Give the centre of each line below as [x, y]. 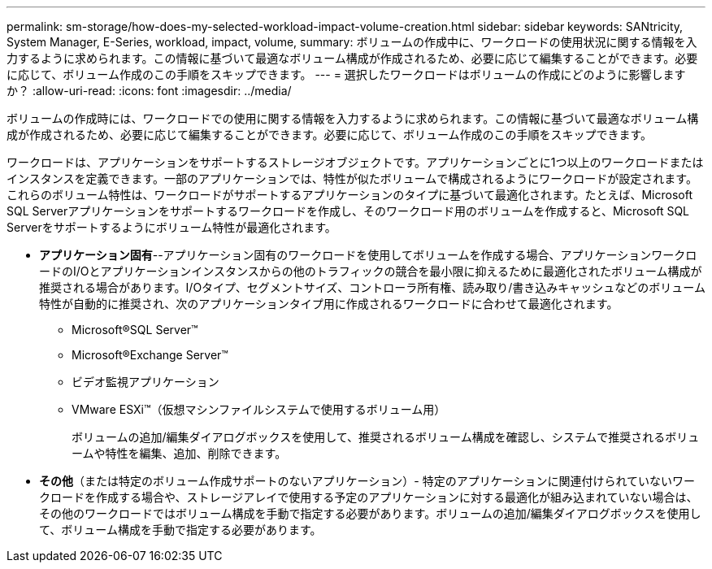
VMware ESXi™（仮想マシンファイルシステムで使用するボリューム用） [259, 409]
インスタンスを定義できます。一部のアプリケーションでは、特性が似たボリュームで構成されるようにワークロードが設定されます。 [352, 178]
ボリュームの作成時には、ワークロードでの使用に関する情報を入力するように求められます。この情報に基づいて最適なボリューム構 [353, 118]
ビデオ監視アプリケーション [145, 382]
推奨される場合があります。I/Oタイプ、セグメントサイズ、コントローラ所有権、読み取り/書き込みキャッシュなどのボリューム [372, 287]
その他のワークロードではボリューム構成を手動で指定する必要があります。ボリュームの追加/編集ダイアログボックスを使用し [370, 513]
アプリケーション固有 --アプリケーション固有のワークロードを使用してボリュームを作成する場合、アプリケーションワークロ [368, 255]
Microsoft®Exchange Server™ [150, 355]
